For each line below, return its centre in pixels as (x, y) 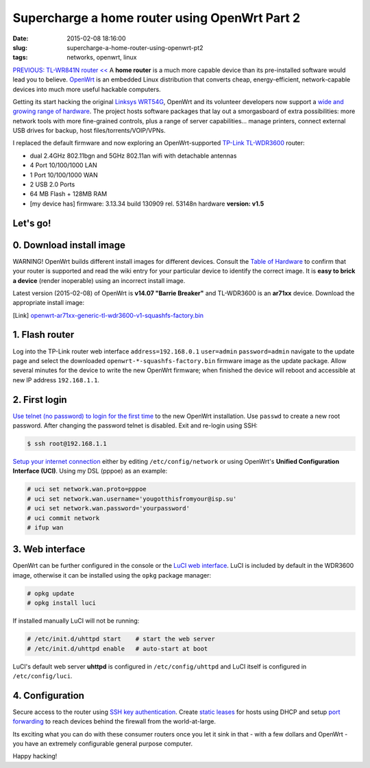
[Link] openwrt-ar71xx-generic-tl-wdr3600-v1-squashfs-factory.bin (108, 315)
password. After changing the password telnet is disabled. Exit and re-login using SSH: (135, 425)
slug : (20, 47)
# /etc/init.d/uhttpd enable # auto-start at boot (118, 648)
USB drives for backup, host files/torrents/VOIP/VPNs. (89, 131)
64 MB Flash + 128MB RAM (69, 194)
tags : (20, 58)
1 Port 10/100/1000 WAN (64, 175)
